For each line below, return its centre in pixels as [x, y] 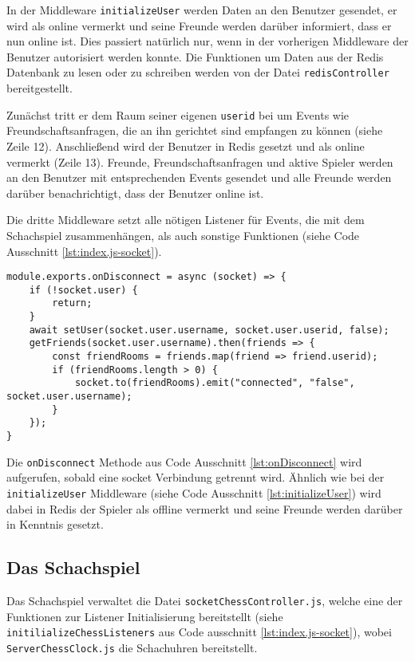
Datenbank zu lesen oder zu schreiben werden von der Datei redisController [198, 72]
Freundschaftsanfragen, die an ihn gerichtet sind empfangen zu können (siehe [195, 130]
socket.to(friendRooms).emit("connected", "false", [215, 383]
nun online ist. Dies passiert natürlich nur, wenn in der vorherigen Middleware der [207, 41]
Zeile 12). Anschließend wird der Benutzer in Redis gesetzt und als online [186, 146]
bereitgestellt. [40, 88]
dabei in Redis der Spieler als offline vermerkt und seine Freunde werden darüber [205, 508]
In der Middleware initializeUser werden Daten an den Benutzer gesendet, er [202, 10]
